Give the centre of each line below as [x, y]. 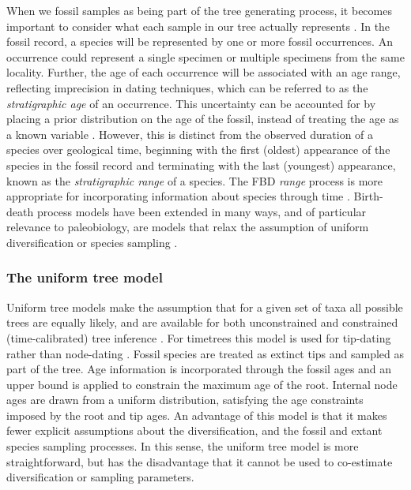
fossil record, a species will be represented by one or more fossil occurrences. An [200, 41]
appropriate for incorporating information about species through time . [178, 196]
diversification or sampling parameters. [100, 477]
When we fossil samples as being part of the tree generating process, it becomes [199, 10]
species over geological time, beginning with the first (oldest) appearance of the [198, 150]
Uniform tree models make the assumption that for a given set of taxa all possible [205, 307]
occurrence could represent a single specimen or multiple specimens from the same [205, 56]
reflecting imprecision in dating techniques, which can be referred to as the [187, 87]
